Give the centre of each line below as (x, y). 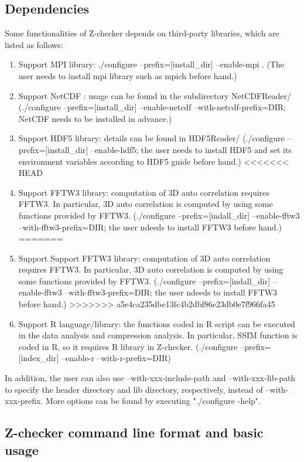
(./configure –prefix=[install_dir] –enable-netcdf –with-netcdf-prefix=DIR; (152, 107)
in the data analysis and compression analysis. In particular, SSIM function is (158, 335)
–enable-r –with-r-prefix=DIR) (116, 358)
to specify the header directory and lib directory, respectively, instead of (134, 389)
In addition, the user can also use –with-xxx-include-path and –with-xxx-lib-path (150, 378)
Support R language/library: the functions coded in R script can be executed (157, 323)
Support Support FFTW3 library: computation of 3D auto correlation (144, 258)
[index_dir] (39, 358)
